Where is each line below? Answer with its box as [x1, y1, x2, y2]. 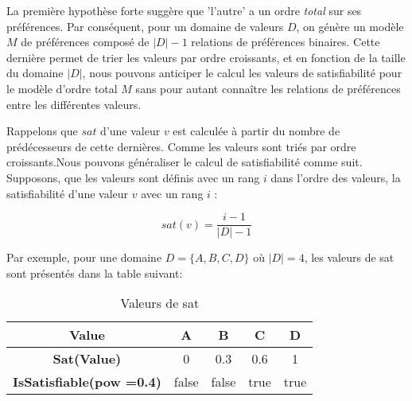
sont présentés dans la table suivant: [6, 264, 183, 281]
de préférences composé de [21, 33, 150, 50]
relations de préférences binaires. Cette [191, 33, 380, 50]
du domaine [6, 64, 64, 81]
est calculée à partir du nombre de [173, 123, 340, 139]
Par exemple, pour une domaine [6, 249, 162, 266]
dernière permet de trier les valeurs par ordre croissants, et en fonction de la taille [6, 49, 406, 65]
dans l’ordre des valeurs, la [270, 169, 401, 185]
